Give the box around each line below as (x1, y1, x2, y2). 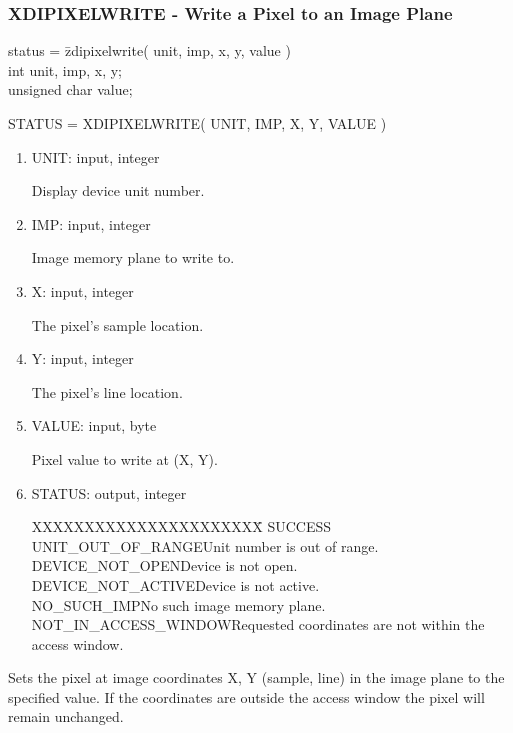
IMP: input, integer (31, 213, 151, 234)
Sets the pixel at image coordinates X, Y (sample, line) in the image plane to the (8, 667, 505, 688)
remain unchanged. (8, 706, 124, 727)
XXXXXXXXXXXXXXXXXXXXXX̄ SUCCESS (31, 516, 332, 537)
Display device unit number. (31, 180, 205, 201)
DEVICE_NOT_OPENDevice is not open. (31, 555, 298, 576)
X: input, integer (31, 280, 134, 301)
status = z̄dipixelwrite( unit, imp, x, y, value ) (8, 40, 291, 61)
